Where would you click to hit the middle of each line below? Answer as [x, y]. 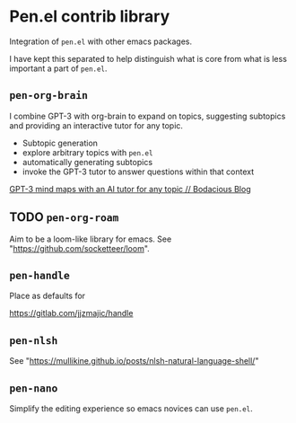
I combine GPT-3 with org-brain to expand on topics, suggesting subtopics [148, 116]
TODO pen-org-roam [64, 217]
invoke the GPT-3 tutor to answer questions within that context [138, 172]
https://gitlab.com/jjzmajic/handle [71, 313]
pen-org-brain [48, 96]
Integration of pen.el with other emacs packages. [101, 41]
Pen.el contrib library [90, 17]
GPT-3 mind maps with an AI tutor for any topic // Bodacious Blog [130, 189]
